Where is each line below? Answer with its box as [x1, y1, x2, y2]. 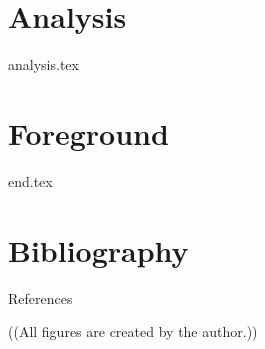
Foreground [8, 112, 169, 153]
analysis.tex [8, 54, 79, 75]
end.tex [8, 170, 53, 191]
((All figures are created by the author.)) [8, 321, 258, 342]
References [8, 287, 73, 308]
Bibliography [8, 229, 189, 270]
